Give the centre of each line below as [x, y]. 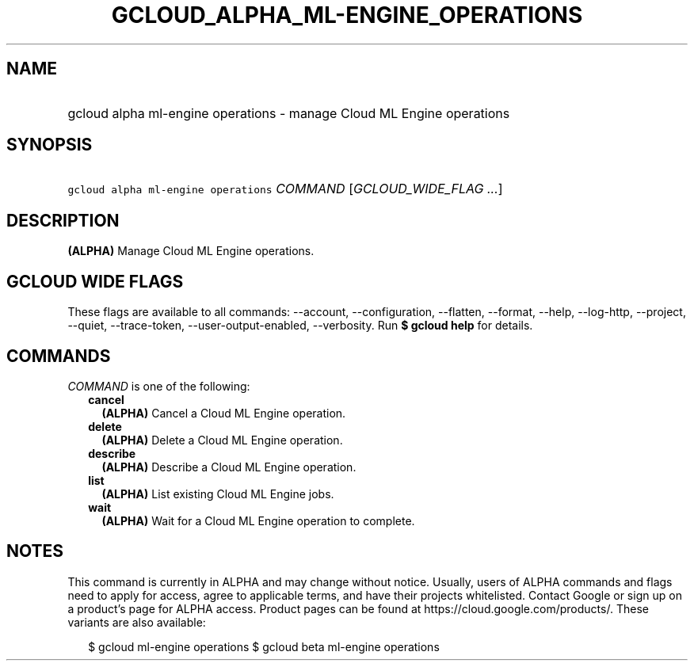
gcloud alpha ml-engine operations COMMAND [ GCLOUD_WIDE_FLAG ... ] [285, 189]
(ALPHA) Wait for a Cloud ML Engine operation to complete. [258, 520]
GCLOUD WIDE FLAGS [95, 281]
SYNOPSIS [50, 145]
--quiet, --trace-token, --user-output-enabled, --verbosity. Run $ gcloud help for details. [300, 326]
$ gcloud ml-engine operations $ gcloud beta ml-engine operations [264, 646]
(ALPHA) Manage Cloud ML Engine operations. [191, 251]
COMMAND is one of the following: [159, 386]
